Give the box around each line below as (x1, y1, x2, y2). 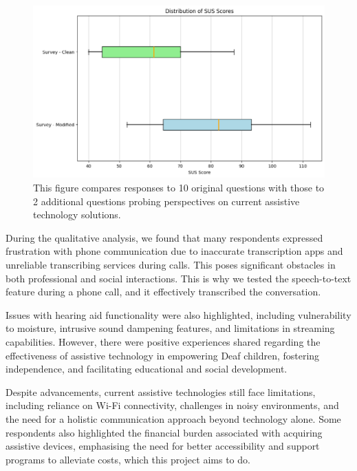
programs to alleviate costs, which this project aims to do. (6, 452, 250, 466)
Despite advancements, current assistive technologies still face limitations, (6, 384, 316, 399)
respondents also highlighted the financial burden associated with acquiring (6, 425, 323, 439)
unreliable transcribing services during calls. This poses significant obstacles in (6, 258, 336, 272)
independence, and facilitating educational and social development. (6, 362, 288, 376)
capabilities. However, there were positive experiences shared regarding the (6, 334, 321, 348)
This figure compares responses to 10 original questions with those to (33, 180, 325, 195)
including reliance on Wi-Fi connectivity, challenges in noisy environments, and (6, 398, 339, 412)
